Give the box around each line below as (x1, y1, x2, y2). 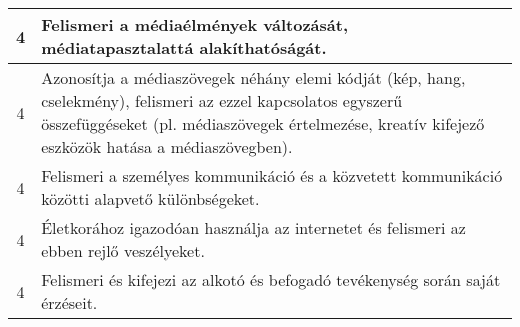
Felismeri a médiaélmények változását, (41, 13, 348, 36)
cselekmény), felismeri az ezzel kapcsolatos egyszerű (41, 89, 403, 112)
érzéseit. (41, 291, 98, 314)
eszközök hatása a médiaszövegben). (41, 135, 293, 158)
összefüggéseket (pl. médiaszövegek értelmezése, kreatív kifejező (41, 112, 485, 135)
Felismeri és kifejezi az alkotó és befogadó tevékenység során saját (41, 268, 501, 291)
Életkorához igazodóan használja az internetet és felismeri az (41, 216, 466, 239)
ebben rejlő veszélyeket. (41, 239, 205, 262)
